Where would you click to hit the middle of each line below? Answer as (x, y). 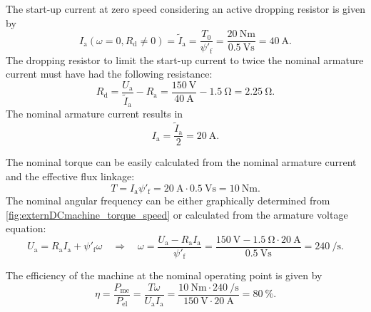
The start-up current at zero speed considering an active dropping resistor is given (185, 9)
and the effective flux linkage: (70, 176)
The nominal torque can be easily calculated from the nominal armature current (181, 162)
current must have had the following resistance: (109, 74)
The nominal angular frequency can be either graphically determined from (168, 200)
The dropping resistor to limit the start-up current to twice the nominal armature (185, 59)
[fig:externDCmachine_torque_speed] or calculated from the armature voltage (177, 214)
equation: (26, 228)
